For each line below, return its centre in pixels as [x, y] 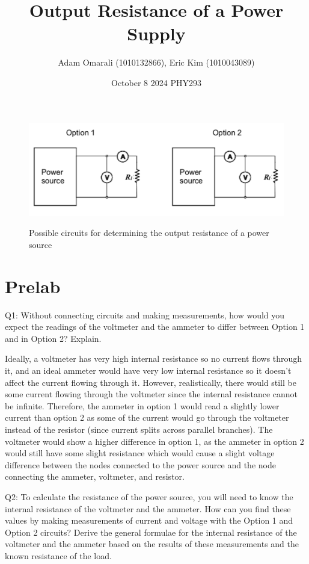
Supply [156, 33]
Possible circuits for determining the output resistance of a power [149, 233]
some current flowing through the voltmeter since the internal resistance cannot [151, 394]
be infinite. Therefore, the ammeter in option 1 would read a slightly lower [142, 405]
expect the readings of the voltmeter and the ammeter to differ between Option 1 [155, 327]
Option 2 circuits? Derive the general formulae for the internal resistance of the [151, 532]
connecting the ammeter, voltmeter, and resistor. [95, 476]
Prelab [33, 286]
